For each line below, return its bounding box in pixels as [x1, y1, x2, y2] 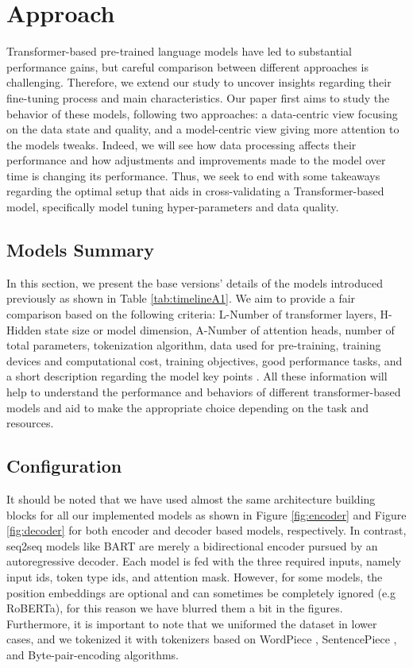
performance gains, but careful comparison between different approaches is [6, 58, 369, 75]
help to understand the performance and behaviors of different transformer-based [6, 384, 401, 400]
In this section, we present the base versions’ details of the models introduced [6, 274, 383, 291]
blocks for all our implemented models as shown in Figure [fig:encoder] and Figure [6, 506, 407, 523]
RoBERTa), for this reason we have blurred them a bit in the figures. [6, 600, 343, 616]
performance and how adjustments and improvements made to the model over [6, 152, 386, 168]
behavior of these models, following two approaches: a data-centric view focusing [6, 105, 398, 122]
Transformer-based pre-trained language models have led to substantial [6, 43, 352, 60]
